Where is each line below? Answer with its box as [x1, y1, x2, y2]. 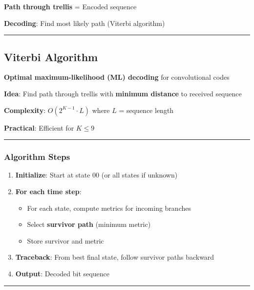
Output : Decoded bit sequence [15, 268, 109, 278]
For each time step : [15, 186, 82, 196]
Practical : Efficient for [4, 122, 74, 133]
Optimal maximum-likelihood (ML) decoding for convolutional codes [4, 72, 230, 82]
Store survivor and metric [27, 235, 104, 245]
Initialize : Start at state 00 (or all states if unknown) [15, 170, 178, 180]
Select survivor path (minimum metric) [27, 219, 151, 229]
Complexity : [4, 105, 46, 115]
